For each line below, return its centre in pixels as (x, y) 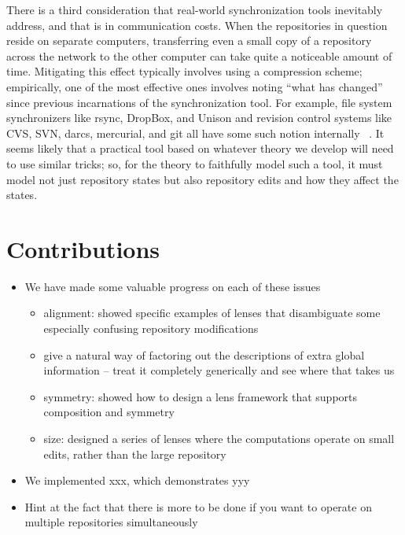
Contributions (83, 248)
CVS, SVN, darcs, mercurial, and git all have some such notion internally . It (195, 133)
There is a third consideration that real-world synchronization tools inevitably (195, 9)
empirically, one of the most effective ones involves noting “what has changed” (195, 86)
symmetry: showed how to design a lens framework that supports (201, 396)
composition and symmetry (109, 412)
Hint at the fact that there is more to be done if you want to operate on (198, 506)
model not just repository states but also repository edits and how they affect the (202, 179)
